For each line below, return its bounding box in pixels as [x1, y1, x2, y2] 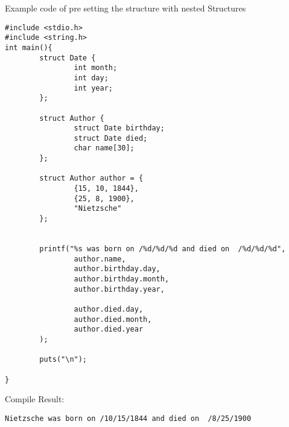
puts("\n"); [39, 355, 87, 364]
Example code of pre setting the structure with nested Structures [5, 2, 246, 14]
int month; [74, 63, 118, 72]
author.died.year [74, 325, 144, 334]
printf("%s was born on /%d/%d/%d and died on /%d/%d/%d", [39, 245, 286, 254]
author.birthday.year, [74, 284, 165, 294]
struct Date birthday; [74, 124, 165, 133]
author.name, [74, 254, 126, 263]
